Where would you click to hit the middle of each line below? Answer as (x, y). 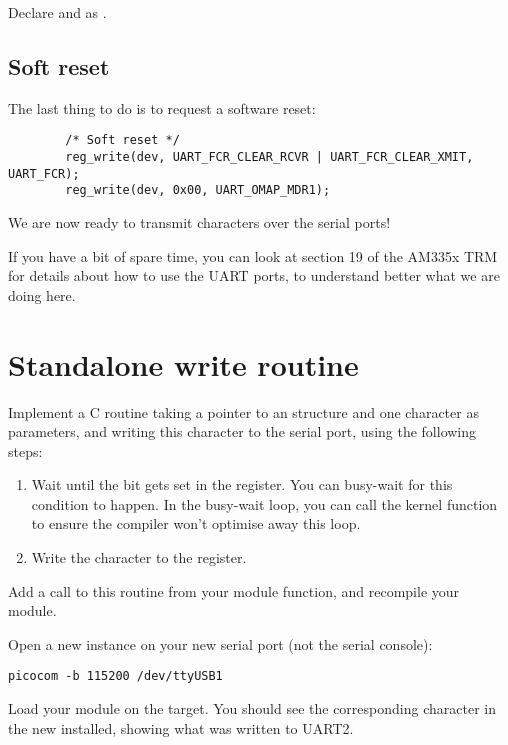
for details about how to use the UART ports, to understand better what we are (254, 275)
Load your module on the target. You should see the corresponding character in (252, 708)
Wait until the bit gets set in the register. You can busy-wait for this (242, 484)
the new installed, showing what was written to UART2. (181, 727)
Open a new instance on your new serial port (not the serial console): (220, 643)
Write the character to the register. (139, 557)
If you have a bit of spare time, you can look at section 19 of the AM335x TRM (253, 255)
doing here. (42, 294)
